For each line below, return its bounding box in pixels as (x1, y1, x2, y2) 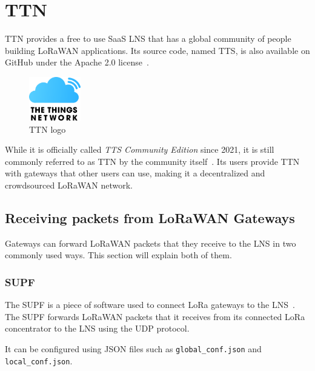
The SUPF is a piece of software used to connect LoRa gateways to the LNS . (5, 298, 295, 311)
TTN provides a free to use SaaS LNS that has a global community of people (5, 32, 291, 45)
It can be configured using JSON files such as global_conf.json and (5, 343, 262, 355)
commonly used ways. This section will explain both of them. (5, 249, 232, 261)
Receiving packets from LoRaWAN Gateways (5, 209, 295, 227)
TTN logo (29, 122, 66, 135)
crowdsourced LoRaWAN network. (5, 179, 133, 192)
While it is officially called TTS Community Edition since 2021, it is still (5, 143, 274, 156)
